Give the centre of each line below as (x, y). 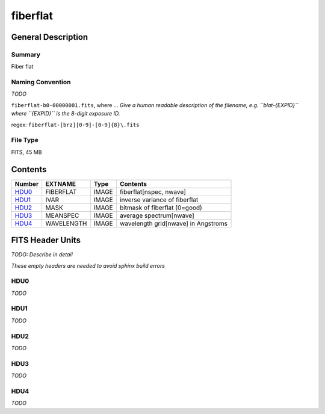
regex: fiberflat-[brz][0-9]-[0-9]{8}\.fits (75, 125)
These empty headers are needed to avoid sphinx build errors (88, 265)
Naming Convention (41, 82)
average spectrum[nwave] (157, 215)
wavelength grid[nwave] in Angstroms (174, 223)
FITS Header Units (46, 240)
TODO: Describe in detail (42, 255)
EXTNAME (61, 184)
